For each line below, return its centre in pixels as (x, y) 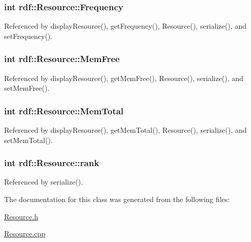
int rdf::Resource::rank (52, 163)
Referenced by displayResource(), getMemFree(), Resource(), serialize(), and (124, 78)
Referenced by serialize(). (44, 182)
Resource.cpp (25, 234)
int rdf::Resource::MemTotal (64, 110)
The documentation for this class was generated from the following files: (117, 199)
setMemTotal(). (28, 140)
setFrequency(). (28, 36)
